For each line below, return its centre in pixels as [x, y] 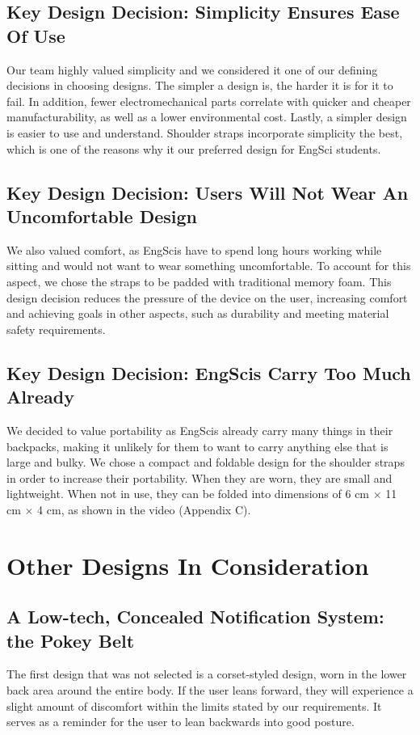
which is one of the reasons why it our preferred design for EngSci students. [194, 148]
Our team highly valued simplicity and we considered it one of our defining [192, 69]
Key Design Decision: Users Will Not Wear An [208, 192]
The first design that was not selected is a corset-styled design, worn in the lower [207, 674]
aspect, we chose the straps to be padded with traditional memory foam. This [199, 281]
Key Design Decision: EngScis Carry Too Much [209, 372]
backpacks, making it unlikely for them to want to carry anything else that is [197, 446]
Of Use [36, 35]
